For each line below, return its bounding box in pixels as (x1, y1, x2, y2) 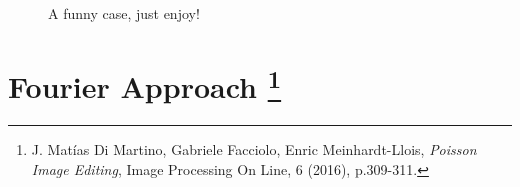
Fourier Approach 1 (8, 61, 282, 107)
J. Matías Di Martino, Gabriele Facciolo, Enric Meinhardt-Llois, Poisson (31, 139, 477, 160)
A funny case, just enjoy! (48, 3, 200, 23)
